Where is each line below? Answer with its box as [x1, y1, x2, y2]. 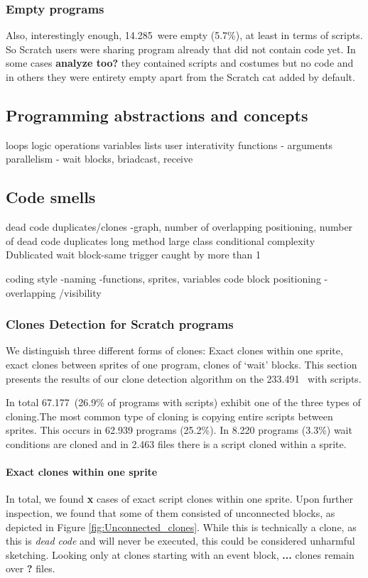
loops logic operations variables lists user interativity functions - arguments [6, 137, 333, 152]
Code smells [6, 186, 96, 208]
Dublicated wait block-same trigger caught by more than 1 [6, 247, 261, 262]
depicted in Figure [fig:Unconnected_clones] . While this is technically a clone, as [6, 519, 357, 534]
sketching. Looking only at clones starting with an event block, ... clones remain [6, 547, 355, 562]
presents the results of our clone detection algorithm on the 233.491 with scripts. [6, 371, 362, 386]
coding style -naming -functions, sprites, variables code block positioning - [6, 271, 328, 285]
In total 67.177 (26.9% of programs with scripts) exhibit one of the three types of [6, 395, 361, 410]
